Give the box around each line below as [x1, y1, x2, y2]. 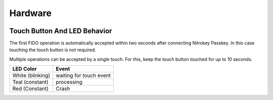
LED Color [12, 65, 37, 72]
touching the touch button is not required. [9, 47, 96, 53]
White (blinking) [12, 72, 51, 79]
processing [56, 78, 83, 85]
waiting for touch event [56, 72, 111, 79]
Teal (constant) [12, 78, 49, 85]
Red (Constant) [12, 85, 49, 92]
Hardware [9, 8, 52, 19]
